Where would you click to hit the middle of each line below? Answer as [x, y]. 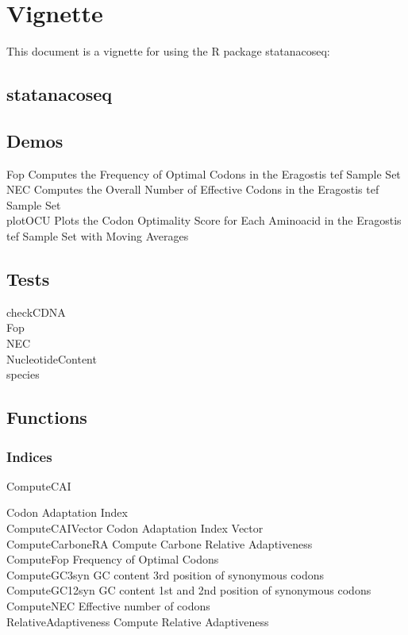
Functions [47, 417]
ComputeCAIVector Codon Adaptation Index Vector [135, 528]
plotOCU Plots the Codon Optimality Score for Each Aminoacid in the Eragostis [204, 220]
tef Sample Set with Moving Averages [98, 236]
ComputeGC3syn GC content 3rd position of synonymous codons [166, 574]
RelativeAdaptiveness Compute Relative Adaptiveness [138, 621]
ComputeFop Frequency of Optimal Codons [113, 559]
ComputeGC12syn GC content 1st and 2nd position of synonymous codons [189, 590]
